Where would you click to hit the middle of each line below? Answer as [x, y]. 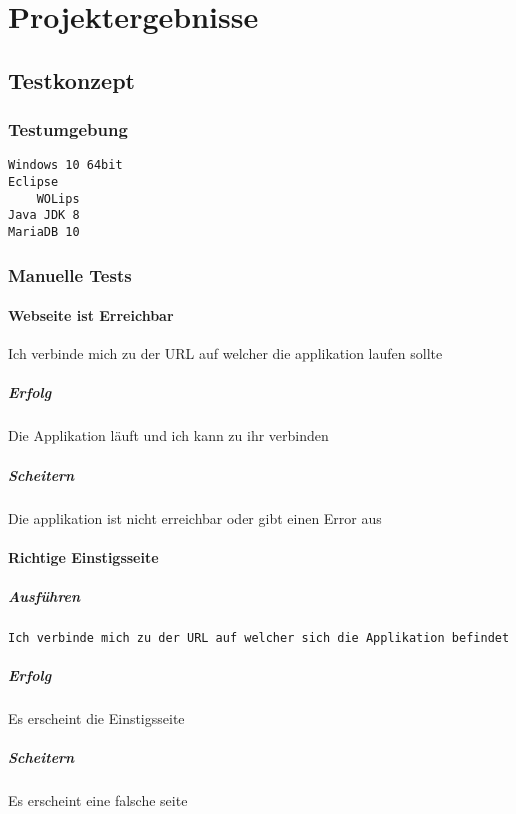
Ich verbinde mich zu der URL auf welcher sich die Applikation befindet [259, 637]
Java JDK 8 [44, 215]
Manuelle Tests [70, 274]
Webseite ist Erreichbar [91, 315]
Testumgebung [68, 129]
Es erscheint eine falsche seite [98, 800]
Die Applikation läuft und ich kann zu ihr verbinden [168, 435]
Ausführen [44, 595]
